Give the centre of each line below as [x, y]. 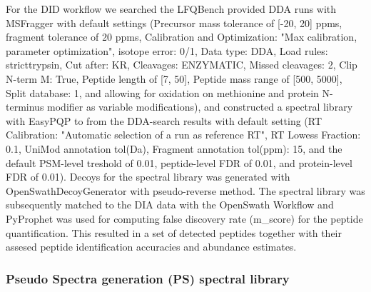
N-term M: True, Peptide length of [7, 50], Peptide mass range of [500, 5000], [174, 78]
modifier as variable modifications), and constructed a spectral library [200, 107]
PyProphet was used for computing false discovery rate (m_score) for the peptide [184, 218]
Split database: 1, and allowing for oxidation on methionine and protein [162, 92]
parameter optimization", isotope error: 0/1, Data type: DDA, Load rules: [167, 50]
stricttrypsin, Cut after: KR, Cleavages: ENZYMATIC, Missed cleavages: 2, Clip [182, 65]
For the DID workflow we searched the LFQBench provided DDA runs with [171, 9]
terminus [25, 107]
